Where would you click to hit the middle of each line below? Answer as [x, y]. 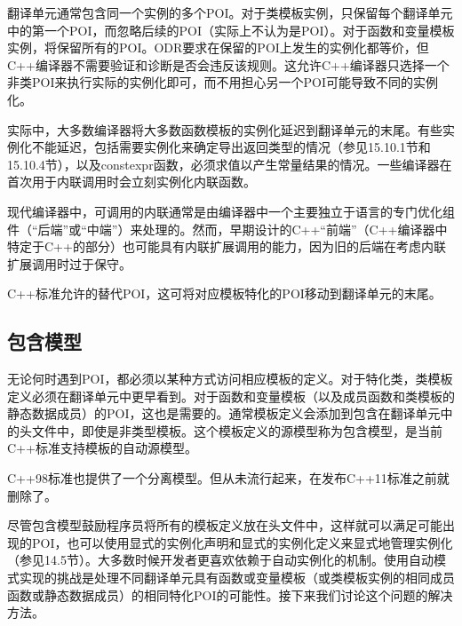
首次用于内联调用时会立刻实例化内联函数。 [131, 182]
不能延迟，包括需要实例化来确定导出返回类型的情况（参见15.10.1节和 [231, 147]
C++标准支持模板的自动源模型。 [102, 448]
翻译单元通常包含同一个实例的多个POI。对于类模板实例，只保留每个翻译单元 [230, 12]
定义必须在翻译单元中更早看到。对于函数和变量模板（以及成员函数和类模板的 [231, 396]
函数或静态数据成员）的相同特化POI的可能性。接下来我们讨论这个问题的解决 [230, 594]
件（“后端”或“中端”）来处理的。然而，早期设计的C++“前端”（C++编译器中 [227, 229]
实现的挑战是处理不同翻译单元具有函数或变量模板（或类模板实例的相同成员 [237, 578]
